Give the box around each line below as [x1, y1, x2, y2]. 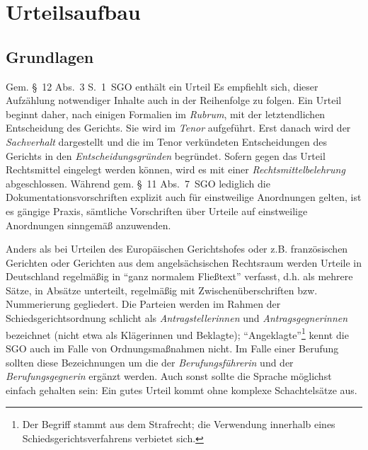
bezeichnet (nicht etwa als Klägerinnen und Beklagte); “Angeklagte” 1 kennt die [6, 325, 349, 342]
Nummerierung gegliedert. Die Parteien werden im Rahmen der [6, 296, 281, 311]
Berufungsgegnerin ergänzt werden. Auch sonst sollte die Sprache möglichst [6, 369, 332, 383]
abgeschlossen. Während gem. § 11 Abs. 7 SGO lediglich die [6, 175, 270, 190]
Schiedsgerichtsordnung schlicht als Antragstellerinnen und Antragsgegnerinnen [6, 311, 348, 325]
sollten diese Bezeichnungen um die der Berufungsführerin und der [6, 354, 294, 369]
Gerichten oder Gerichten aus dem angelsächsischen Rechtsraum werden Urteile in [6, 255, 362, 270]
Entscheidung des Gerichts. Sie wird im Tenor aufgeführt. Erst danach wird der [6, 120, 351, 135]
